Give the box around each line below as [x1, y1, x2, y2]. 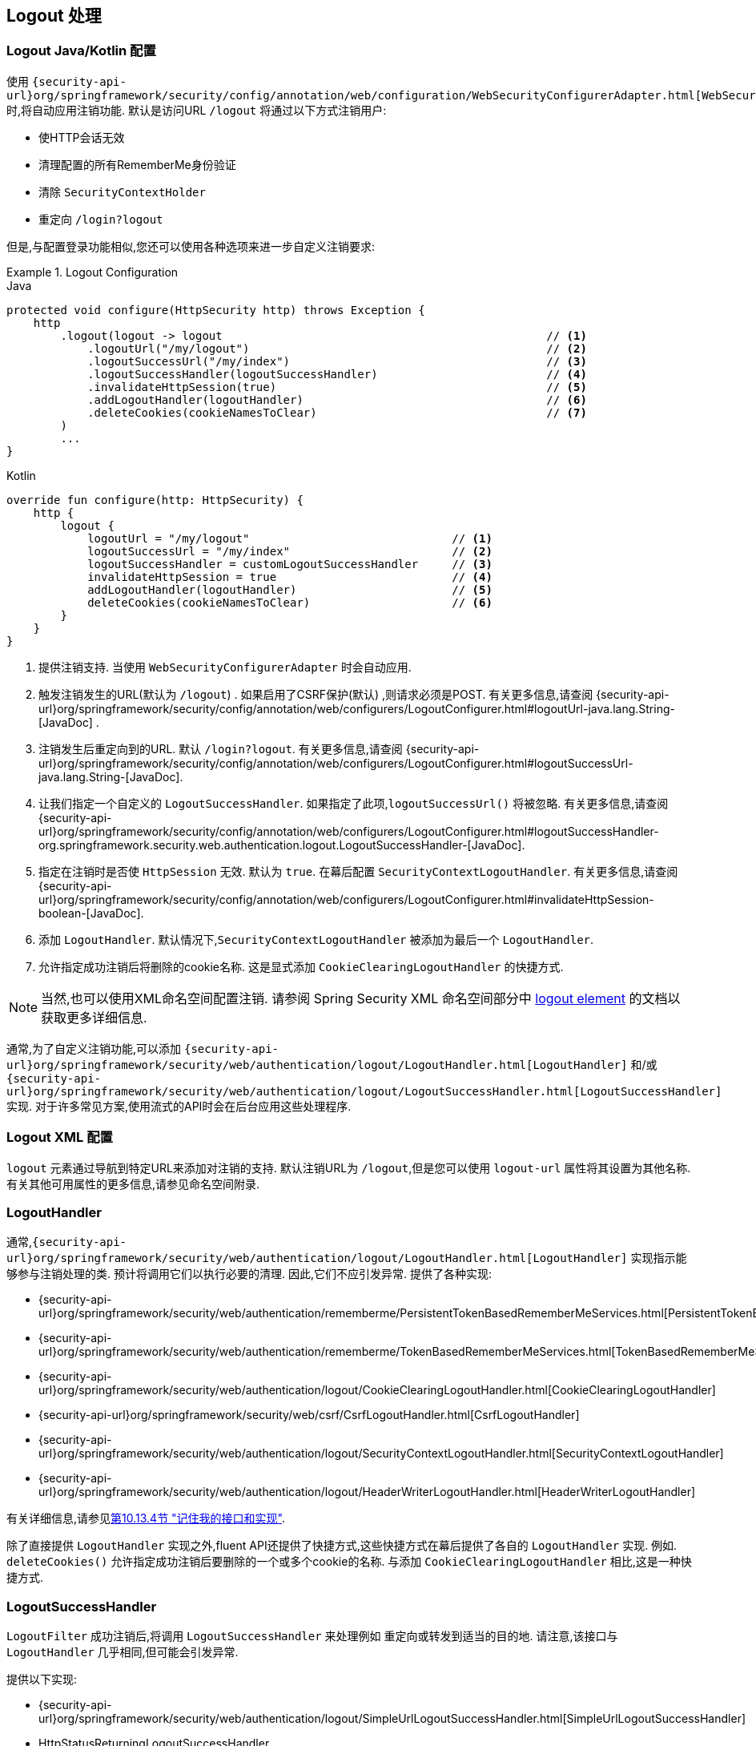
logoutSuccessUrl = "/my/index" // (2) [87, 544, 493, 558]
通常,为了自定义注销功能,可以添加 [6, 1041, 182, 1055]
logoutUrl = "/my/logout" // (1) [87, 531, 493, 545]
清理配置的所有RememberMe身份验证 [38, 157, 236, 171]
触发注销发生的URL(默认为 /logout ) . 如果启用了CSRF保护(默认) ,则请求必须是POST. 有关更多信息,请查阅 [38, 687, 593, 701]
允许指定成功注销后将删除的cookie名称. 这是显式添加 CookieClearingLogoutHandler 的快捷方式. [38, 959, 564, 974]
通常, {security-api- [6, 1235, 127, 1249]
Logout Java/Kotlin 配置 [6, 42, 156, 59]
